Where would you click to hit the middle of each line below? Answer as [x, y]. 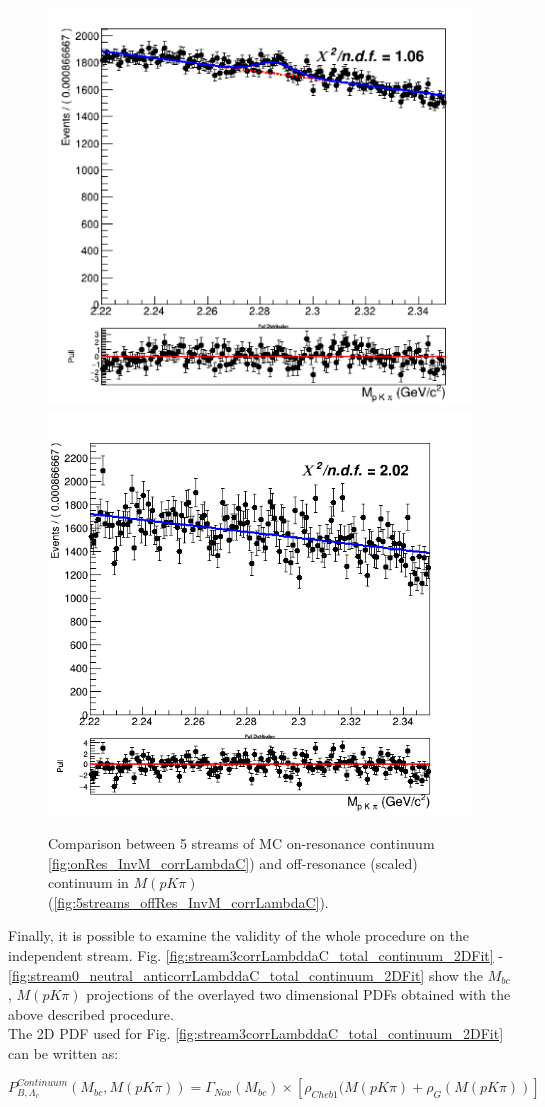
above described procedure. [91, 1013]
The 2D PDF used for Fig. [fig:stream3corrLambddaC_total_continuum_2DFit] [256, 1033]
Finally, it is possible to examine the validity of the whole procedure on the [238, 935]
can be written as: [63, 1052]
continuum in [88, 882]
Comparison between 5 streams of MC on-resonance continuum [241, 842]
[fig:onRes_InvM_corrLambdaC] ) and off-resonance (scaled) [233, 862]
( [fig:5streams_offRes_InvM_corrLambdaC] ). [188, 901]
